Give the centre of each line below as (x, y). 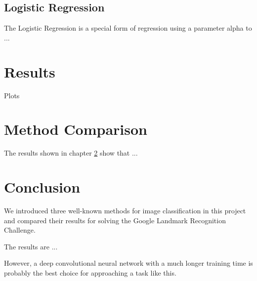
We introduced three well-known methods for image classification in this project (125, 210)
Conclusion (42, 187)
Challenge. (20, 230)
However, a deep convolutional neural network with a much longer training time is (128, 263)
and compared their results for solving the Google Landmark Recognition (115, 220)
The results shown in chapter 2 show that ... (71, 153)
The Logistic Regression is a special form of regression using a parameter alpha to (128, 28)
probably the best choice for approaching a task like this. (90, 272)
